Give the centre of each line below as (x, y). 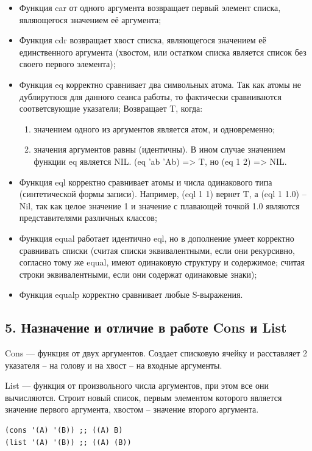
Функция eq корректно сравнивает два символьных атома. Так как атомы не (160, 84)
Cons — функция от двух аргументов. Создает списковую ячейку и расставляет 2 (156, 353)
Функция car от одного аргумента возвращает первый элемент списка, (150, 7)
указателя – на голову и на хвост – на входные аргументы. (114, 365)
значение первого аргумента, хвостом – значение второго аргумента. (132, 409)
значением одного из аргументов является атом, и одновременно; (154, 128)
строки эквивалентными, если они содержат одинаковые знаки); (138, 274)
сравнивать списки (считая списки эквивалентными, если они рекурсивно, (157, 250)
